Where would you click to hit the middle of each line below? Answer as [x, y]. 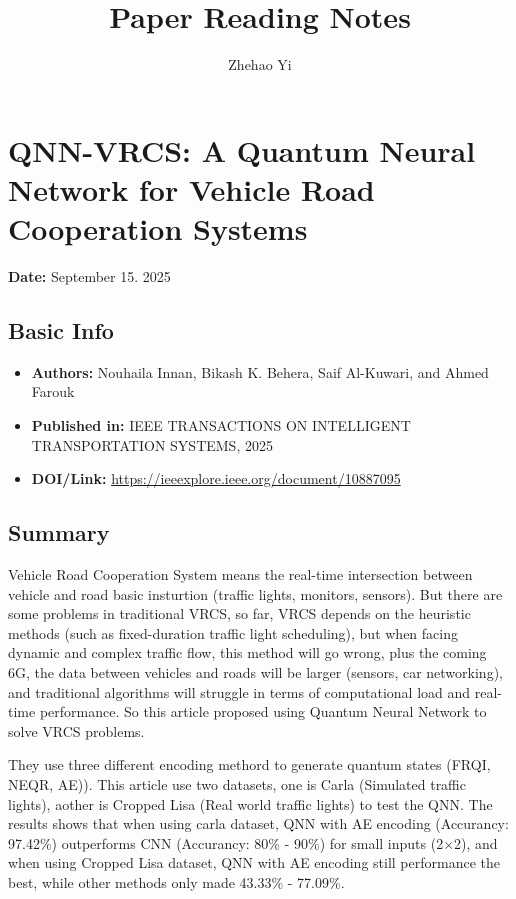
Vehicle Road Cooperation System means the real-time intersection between [240, 574]
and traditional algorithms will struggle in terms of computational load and [239, 691]
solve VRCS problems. [76, 730]
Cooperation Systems [158, 228]
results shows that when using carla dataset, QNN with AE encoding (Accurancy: [258, 823]
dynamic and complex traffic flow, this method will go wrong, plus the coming [247, 652]
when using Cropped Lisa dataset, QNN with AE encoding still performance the [254, 862]
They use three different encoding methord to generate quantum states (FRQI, [249, 764]
